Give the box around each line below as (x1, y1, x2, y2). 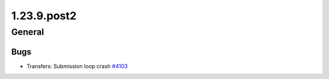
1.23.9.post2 (11, 9, 77, 22)
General (11, 27, 44, 37)
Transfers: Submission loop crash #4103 (26, 62, 128, 69)
